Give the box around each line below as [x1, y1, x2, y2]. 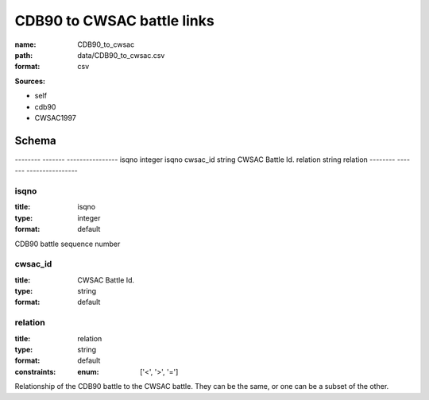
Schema [14, 133, 57, 147]
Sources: [14, 76, 45, 86]
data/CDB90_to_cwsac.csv [77, 50, 165, 60]
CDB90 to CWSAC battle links [14, 12, 214, 29]
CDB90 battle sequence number [14, 239, 121, 248]
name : [14, 40, 37, 49]
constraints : [14, 367, 56, 376]
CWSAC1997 [34, 113, 77, 122]
